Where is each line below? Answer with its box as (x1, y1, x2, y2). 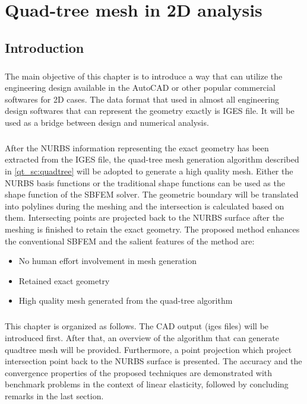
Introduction (5, 38, 84, 56)
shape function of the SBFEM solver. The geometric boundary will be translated (5, 188, 299, 201)
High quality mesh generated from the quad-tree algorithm (18, 294, 233, 307)
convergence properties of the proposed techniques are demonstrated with (5, 366, 273, 378)
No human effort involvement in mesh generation (18, 255, 197, 267)
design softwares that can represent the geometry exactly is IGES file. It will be (5, 104, 295, 117)
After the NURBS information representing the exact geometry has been (5, 141, 269, 154)
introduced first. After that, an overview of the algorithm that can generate (5, 331, 279, 343)
